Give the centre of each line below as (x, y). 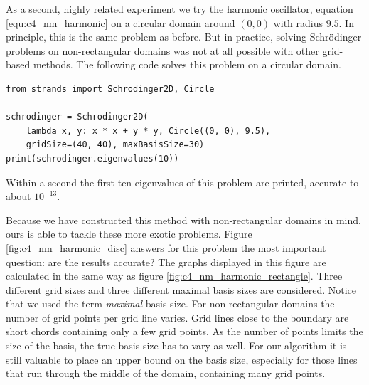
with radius (298, 22)
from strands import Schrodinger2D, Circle (110, 89)
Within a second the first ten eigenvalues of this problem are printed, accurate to (182, 182)
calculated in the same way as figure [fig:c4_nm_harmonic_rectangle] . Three (174, 276)
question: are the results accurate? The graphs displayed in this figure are (166, 262)
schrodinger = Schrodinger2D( (77, 117)
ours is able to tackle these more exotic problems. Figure (129, 234)
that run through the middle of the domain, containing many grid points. (166, 373)
